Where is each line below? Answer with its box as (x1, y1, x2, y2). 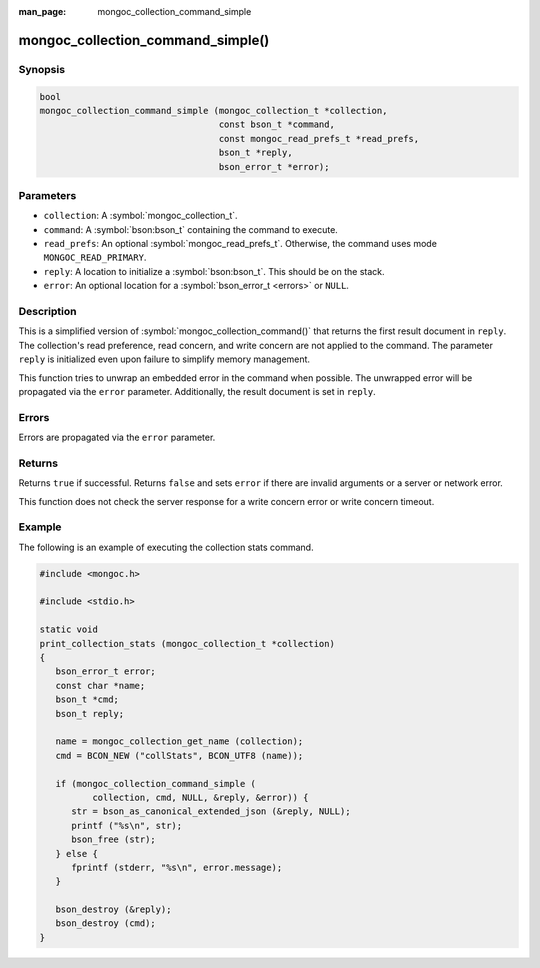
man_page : (18, 6, 67, 17)
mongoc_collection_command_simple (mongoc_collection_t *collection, (39, 105, 388, 116)
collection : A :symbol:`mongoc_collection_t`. (43, 210, 239, 222)
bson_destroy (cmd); (55, 918, 157, 929)
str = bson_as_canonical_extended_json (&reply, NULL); (71, 806, 351, 817)
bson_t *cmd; (55, 694, 120, 705)
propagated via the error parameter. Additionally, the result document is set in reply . (18, 385, 377, 397)
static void (39, 624, 99, 635)
